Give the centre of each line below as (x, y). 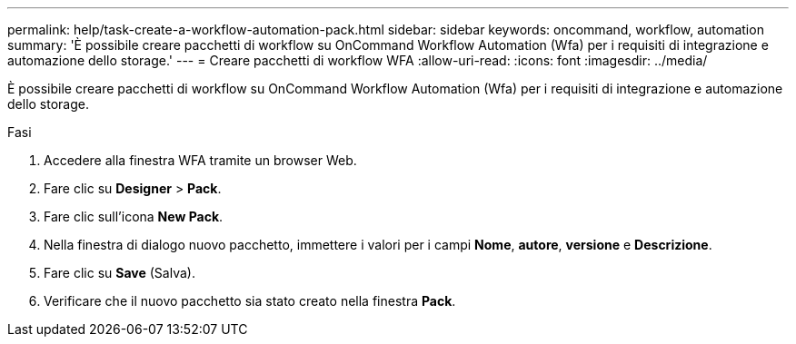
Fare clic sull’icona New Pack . (134, 216)
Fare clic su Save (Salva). (119, 273)
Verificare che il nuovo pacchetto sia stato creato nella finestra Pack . (250, 301)
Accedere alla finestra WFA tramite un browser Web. (200, 160)
